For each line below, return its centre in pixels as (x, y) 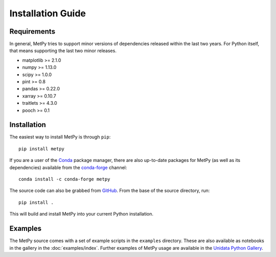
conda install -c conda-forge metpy (64, 179)
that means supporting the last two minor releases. (63, 51)
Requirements (32, 31)
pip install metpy (42, 149)
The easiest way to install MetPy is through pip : (60, 137)
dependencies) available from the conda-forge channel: (68, 167)
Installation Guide (48, 13)
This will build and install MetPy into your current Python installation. (81, 214)
